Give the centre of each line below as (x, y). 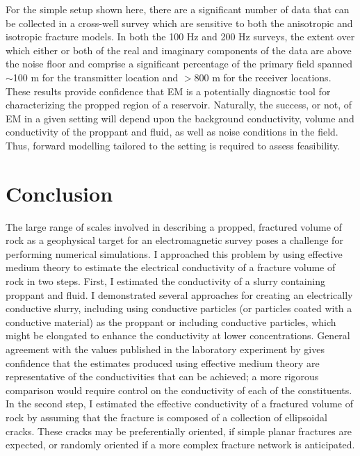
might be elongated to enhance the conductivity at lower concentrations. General (178, 335)
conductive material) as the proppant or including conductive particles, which (171, 321)
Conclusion (59, 193)
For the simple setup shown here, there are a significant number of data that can (178, 9)
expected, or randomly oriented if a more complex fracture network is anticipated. (180, 445)
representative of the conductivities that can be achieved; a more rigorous (162, 376)
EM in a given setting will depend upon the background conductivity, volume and (180, 118)
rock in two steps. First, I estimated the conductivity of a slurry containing (166, 281)
